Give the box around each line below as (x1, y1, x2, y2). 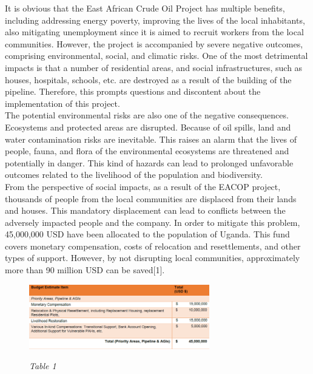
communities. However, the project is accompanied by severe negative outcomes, (5, 37, 303, 50)
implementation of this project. (5, 97, 120, 109)
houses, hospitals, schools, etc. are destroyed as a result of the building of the (5, 73, 292, 86)
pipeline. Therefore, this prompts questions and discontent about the (5, 85, 261, 98)
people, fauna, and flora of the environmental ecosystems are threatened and (5, 144, 289, 157)
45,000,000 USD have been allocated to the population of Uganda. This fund (5, 228, 290, 240)
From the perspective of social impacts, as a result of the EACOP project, (5, 180, 281, 192)
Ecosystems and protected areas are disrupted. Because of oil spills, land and (5, 120, 291, 133)
